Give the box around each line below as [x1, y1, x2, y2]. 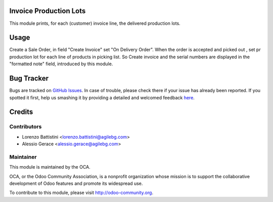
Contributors [9, 123, 42, 130]
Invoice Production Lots [9, 7, 86, 15]
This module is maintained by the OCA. [9, 164, 90, 170]
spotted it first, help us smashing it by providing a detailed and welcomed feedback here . [9, 94, 195, 101]
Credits [9, 108, 33, 116]
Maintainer [9, 153, 37, 160]
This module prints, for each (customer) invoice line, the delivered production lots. [9, 20, 180, 26]
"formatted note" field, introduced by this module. [9, 61, 113, 67]
